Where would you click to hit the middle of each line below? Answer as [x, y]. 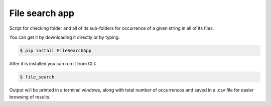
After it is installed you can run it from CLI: [53, 63]
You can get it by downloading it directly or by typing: [64, 37]
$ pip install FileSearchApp [56, 50]
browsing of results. [30, 97]
